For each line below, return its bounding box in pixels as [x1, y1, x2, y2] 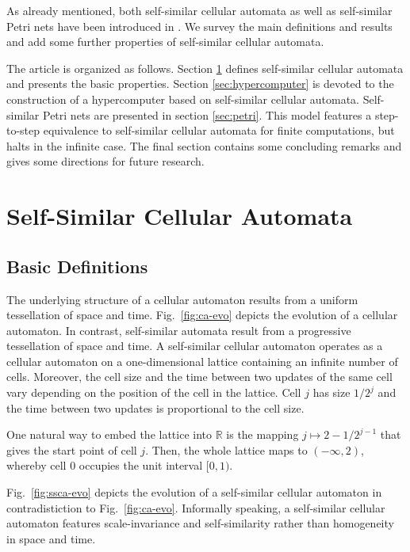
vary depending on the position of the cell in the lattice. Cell [6, 384, 301, 401]
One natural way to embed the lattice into [6, 426, 213, 443]
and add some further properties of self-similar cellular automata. [6, 33, 324, 50]
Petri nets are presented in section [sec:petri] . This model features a [43, 106, 372, 123]
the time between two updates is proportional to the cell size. [6, 399, 305, 416]
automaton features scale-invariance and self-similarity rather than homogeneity [6, 515, 394, 531]
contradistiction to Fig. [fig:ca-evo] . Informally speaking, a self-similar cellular [6, 499, 385, 516]
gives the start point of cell [6, 441, 137, 458]
